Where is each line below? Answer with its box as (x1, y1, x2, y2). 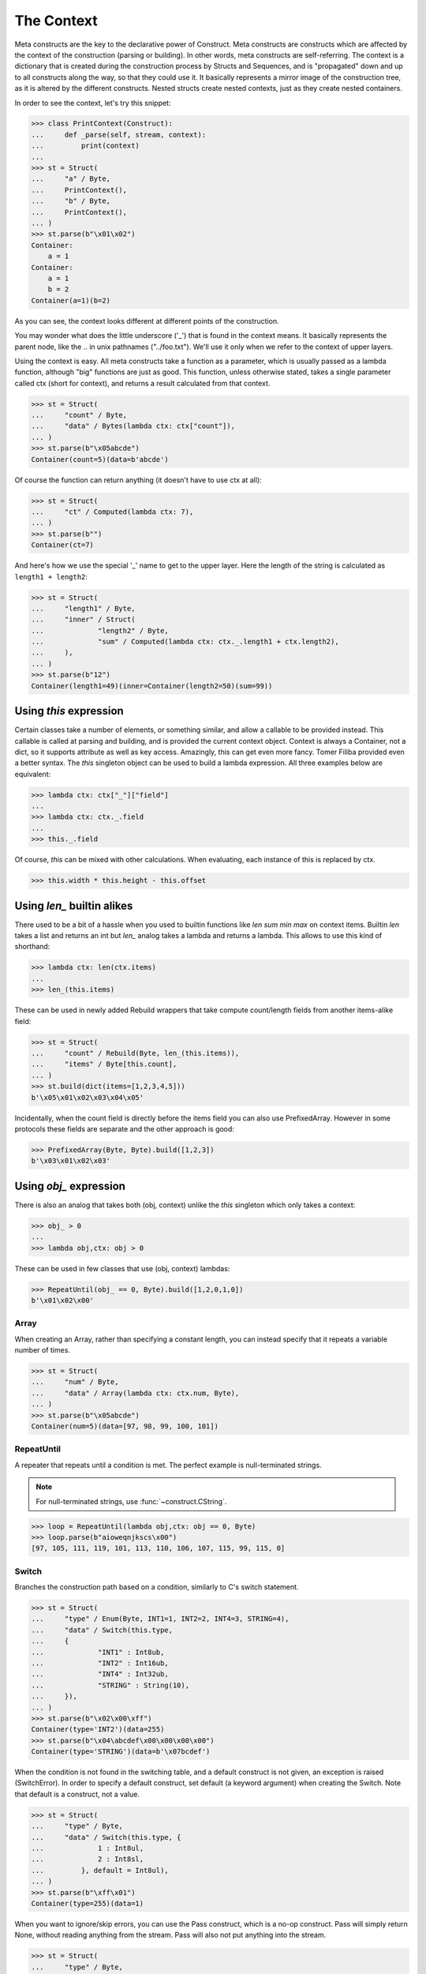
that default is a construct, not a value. (14, 1789, 140, 1799)
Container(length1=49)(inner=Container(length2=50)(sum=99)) (31, 681, 273, 690)
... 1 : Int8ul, (31, 1844, 144, 1852)
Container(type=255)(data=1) (31, 1899, 144, 1908)
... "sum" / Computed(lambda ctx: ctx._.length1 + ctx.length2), (31, 637, 339, 647)
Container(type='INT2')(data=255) (31, 1725, 165, 1734)
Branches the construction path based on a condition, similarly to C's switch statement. (14, 1582, 299, 1592)
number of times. (14, 1345, 71, 1355)
